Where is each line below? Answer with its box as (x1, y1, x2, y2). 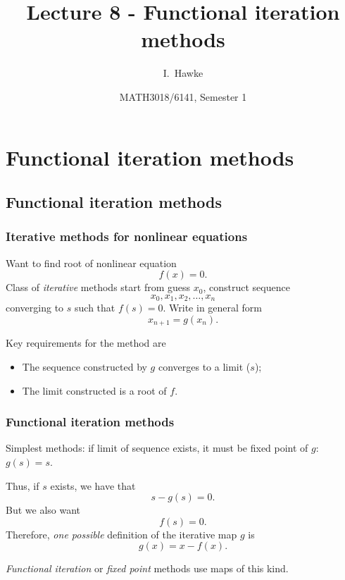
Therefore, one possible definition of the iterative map (6, 526, 237, 541)
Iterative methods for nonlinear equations (6, 228, 248, 245)
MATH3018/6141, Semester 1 (119, 89, 247, 104)
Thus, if (6, 478, 39, 493)
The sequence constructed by (22, 359, 147, 374)
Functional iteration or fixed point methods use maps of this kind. (6, 561, 289, 576)
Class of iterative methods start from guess (6, 280, 191, 295)
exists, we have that (50, 478, 136, 493)
